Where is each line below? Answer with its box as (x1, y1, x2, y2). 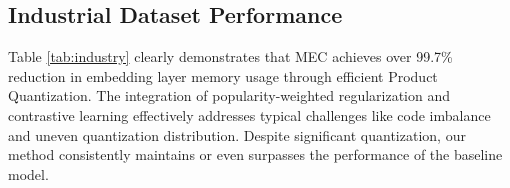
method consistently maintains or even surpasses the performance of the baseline (8, 144, 503, 165)
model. (8, 163, 49, 184)
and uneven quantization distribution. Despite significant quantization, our (8, 124, 466, 145)
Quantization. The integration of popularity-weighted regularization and (8, 85, 451, 106)
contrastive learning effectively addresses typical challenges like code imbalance (8, 104, 491, 125)
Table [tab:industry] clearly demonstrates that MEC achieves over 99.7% (8, 46, 453, 67)
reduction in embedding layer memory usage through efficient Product (8, 65, 438, 86)
